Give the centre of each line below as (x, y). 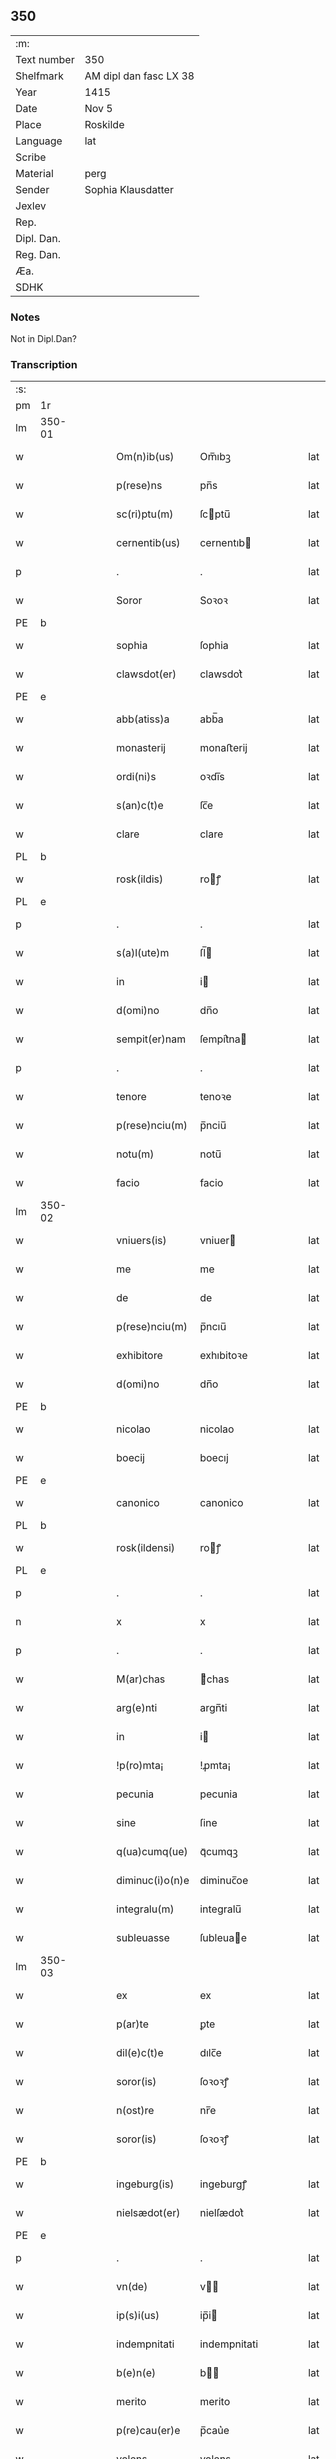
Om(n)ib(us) (145, 457)
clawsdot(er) (146, 674)
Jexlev (31, 206)
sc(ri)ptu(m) (145, 514)
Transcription (44, 365)
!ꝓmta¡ (215, 1766)
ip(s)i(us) (138, 2316)
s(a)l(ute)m (143, 953)
